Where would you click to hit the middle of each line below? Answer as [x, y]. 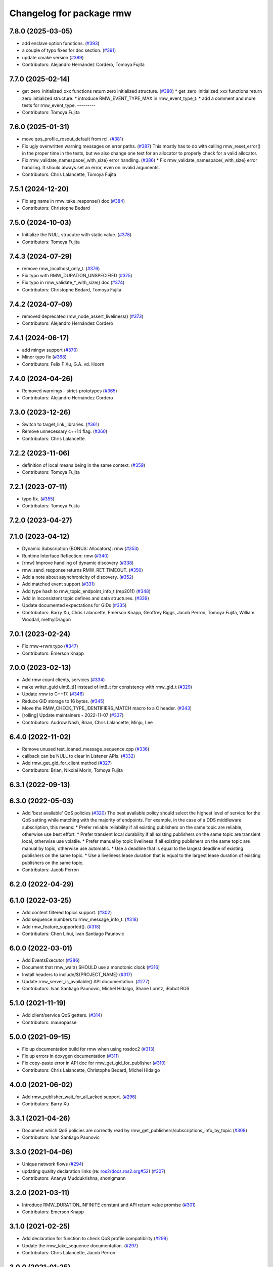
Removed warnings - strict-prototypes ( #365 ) [70, 391]
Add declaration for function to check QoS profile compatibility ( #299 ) [95, 1239]
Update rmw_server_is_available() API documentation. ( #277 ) [86, 982]
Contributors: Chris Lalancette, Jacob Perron [69, 1253]
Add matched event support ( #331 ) [58, 584]
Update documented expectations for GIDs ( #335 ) [74, 605]
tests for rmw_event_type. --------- [59, 105]
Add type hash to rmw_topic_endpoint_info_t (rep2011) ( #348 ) [86, 591]
